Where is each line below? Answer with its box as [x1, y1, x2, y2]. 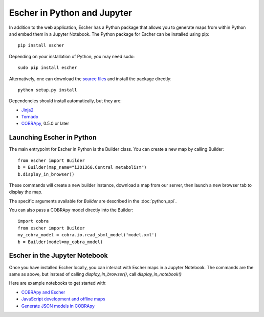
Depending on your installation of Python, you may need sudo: [9, 53, 135, 59]
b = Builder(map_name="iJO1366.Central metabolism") [18, 164, 147, 170]
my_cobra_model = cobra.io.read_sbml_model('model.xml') [18, 232, 157, 238]
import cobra [18, 218, 49, 224]
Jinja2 [21, 107, 34, 113]
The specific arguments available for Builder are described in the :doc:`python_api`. [9, 198, 177, 204]
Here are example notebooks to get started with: [9, 280, 107, 286]
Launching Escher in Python [9, 134, 97, 142]
